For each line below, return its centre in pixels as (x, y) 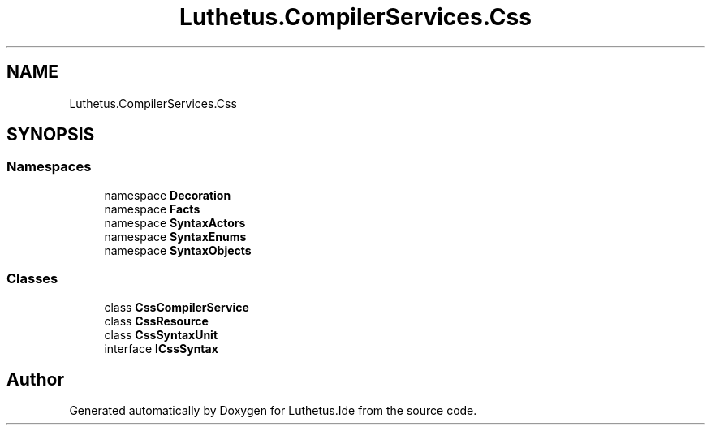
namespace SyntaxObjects (178, 250)
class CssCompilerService (177, 307)
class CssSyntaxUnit (161, 334)
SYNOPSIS (51, 135)
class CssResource (156, 321)
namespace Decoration (168, 195)
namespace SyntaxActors (175, 222)
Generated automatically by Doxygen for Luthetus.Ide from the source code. (273, 411)
